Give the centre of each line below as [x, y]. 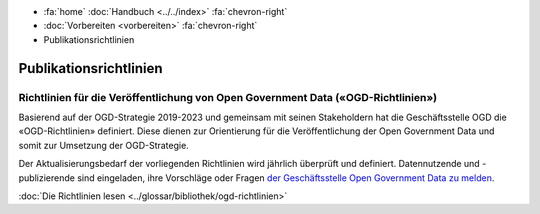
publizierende [46, 177]
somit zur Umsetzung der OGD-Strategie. [103, 145]
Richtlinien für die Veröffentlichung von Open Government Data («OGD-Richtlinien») [228, 97]
